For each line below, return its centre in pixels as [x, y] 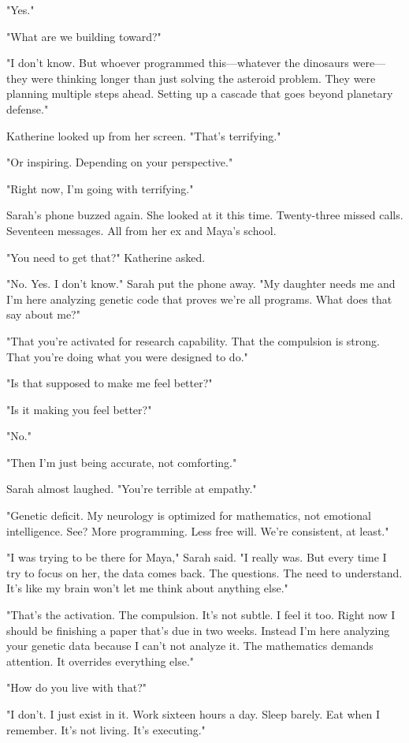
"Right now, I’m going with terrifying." [100, 188]
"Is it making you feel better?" [79, 409]
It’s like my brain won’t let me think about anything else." [147, 588]
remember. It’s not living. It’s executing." [106, 729]
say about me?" [43, 314]
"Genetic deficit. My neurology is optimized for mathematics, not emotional [189, 515]
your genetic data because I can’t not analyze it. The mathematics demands [190, 646]
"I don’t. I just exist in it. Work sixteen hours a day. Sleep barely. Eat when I [193, 714]
